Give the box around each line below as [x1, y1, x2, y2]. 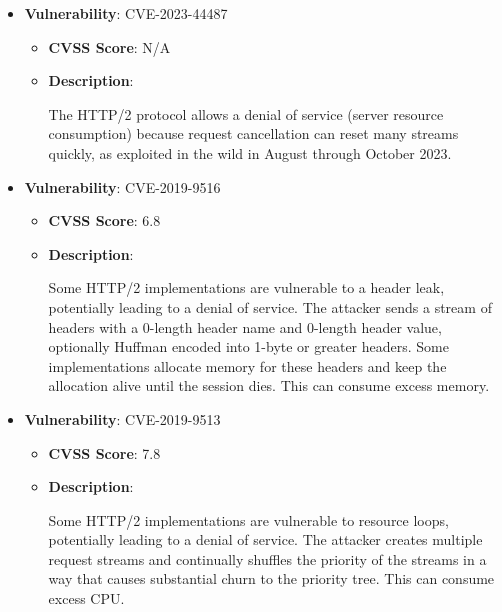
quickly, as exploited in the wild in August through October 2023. [48, 142, 452, 163]
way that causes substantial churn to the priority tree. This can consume [48, 568, 495, 589]
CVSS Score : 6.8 [48, 210, 161, 231]
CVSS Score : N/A [48, 36, 171, 57]
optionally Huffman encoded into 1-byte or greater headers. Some [48, 336, 449, 357]
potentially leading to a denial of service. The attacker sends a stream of [48, 296, 492, 317]
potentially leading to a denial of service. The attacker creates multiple [48, 529, 483, 550]
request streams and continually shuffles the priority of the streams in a [48, 548, 487, 569]
